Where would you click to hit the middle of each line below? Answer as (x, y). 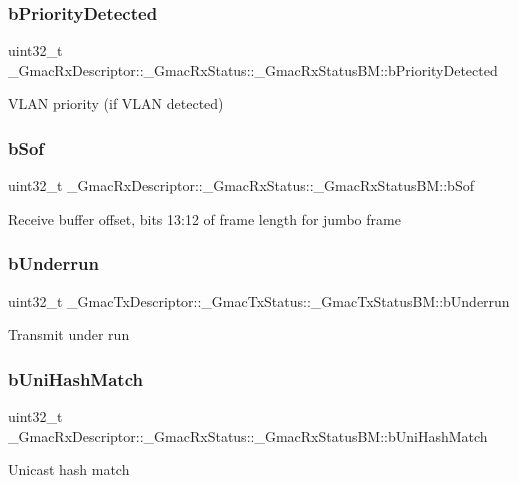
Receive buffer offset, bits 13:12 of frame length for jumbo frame (204, 218)
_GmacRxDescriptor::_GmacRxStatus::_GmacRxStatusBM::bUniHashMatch (248, 435)
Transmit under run (69, 334)
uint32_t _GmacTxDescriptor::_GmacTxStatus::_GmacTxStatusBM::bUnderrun (259, 300)
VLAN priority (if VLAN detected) (116, 103)
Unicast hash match (69, 469)
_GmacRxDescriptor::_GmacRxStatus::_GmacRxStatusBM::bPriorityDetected (253, 69)
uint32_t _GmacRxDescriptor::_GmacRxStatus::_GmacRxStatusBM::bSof (241, 185)
